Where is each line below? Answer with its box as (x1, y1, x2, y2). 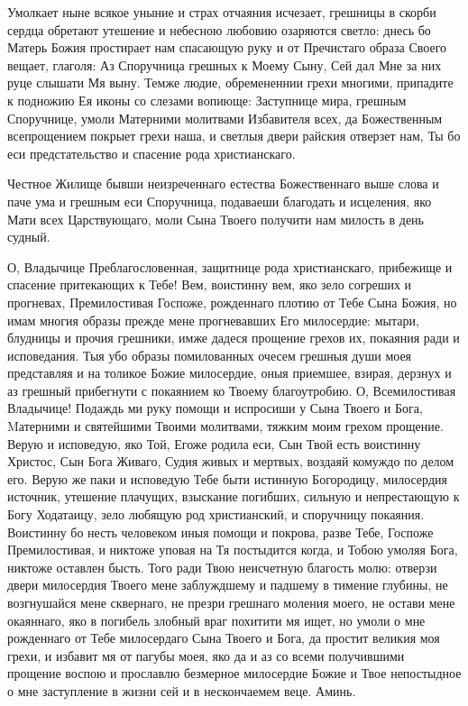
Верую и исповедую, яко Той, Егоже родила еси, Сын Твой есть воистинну (7, 434, 421, 453)
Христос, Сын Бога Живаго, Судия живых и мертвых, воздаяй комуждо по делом (7, 452, 454, 471)
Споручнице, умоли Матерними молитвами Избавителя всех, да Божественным (7, 108, 443, 127)
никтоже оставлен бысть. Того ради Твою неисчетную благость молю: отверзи (7, 557, 437, 576)
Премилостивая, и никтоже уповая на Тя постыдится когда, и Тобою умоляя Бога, (7, 540, 458, 559)
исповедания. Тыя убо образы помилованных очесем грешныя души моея (7, 345, 412, 364)
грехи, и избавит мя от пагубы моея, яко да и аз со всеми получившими (7, 646, 405, 665)
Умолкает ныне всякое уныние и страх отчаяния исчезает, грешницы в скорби (7, 3, 436, 21)
